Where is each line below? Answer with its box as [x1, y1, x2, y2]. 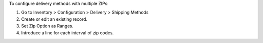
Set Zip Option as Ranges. [21, 23, 74, 29]
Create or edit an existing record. [21, 16, 88, 22]
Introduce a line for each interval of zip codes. [21, 29, 114, 36]
